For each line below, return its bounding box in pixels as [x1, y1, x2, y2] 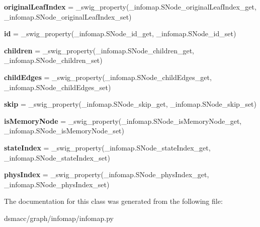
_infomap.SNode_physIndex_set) [4, 179, 110, 189]
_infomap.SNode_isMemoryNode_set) [4, 125, 124, 136]
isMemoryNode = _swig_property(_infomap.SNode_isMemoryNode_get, [4, 115, 242, 126]
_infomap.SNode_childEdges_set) [4, 82, 111, 92]
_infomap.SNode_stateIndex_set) [4, 152, 110, 163]
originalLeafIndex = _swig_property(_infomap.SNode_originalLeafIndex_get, [4, 2, 256, 12]
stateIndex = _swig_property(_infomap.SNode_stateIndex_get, [4, 142, 211, 153]
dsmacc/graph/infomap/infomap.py [4, 212, 114, 223]
